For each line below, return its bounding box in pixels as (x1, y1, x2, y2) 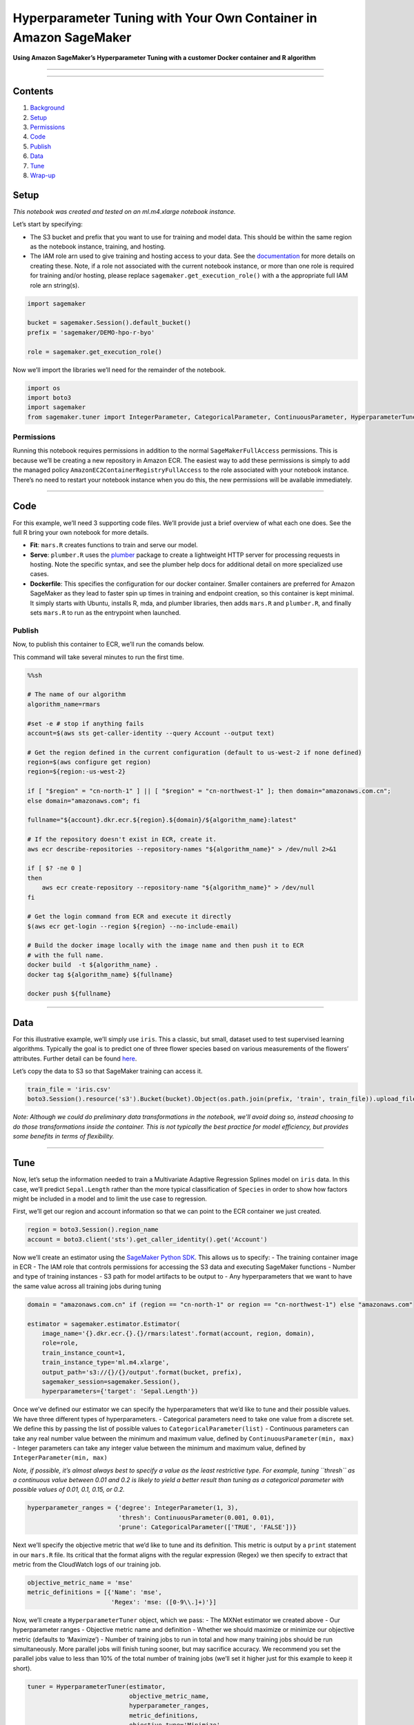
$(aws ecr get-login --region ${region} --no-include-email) (27, 922, 239, 930)
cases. (30, 570, 49, 578)
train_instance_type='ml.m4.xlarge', (41, 1359, 170, 1366)
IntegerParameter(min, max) (12, 1454, 108, 1462)
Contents (12, 86, 54, 97)
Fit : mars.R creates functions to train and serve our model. (30, 541, 198, 549)
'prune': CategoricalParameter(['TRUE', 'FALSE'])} (118, 1524, 297, 1531)
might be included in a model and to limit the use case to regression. (12, 1194, 207, 1203)
